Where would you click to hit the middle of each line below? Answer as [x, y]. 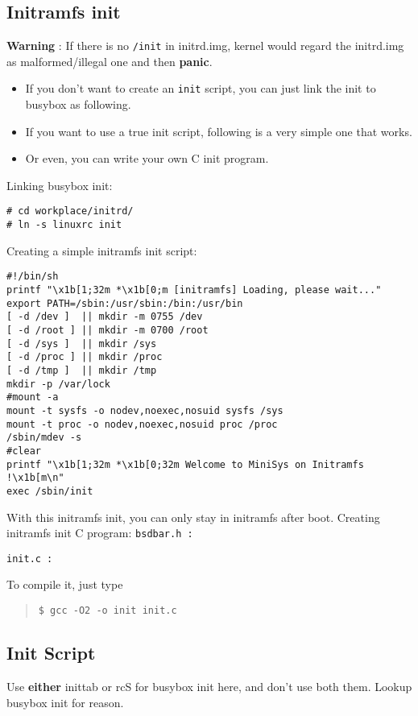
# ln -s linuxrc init [64, 225]
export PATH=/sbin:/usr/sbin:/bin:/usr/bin [125, 303]
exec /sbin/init [50, 491]
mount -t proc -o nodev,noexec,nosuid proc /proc [142, 424]
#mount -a [33, 397]
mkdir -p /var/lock [58, 384]
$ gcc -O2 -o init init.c [108, 611]
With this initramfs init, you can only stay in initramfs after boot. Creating [193, 517]
